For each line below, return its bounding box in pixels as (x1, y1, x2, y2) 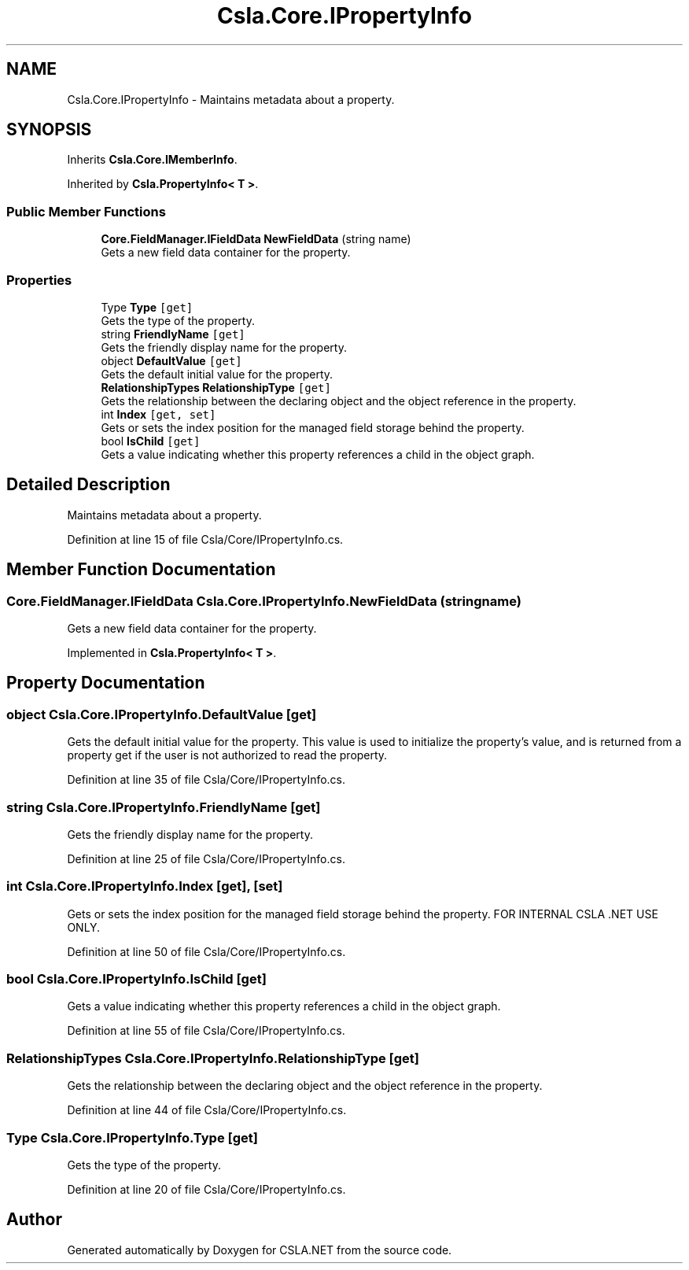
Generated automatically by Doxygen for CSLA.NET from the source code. (67, 1242, 452, 1257)
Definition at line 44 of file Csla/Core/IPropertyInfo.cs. (67, 1103, 347, 1117)
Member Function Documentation (6, 559, 276, 580)
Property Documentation (6, 673, 205, 693)
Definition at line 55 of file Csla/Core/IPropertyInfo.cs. (67, 1024, 345, 1038)
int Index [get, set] (101, 407, 216, 421)
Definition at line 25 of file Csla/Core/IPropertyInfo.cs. (67, 851, 345, 866)
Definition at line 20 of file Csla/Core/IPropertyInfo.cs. (67, 1182, 346, 1196)
